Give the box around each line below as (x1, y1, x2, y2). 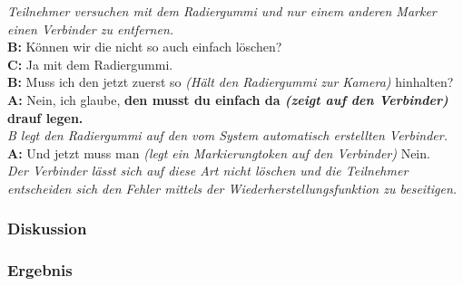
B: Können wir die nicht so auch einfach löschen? (7, 37, 282, 56)
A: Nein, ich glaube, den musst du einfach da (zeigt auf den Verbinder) (7, 90, 448, 109)
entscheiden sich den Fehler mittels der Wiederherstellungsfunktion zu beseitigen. (7, 178, 458, 197)
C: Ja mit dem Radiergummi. (7, 54, 173, 73)
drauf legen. (7, 108, 84, 127)
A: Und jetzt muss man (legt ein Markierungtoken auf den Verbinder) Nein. (7, 143, 430, 162)
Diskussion (7, 217, 87, 240)
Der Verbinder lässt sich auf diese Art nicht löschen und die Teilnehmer (7, 161, 409, 180)
